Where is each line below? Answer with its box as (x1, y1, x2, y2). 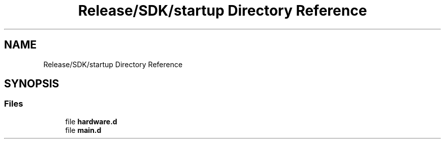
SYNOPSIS (4, 77, 59, 90)
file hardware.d (65, 117, 117, 126)
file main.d (65, 125, 102, 134)
